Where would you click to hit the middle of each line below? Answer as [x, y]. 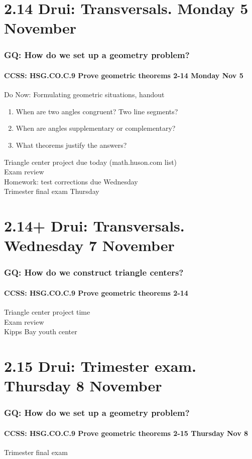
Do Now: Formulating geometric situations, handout [84, 94]
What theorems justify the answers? [71, 145]
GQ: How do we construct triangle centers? [94, 272]
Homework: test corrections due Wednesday [71, 181]
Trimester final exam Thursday [52, 191]
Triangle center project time [47, 312]
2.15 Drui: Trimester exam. [100, 366]
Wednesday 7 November [89, 245]
